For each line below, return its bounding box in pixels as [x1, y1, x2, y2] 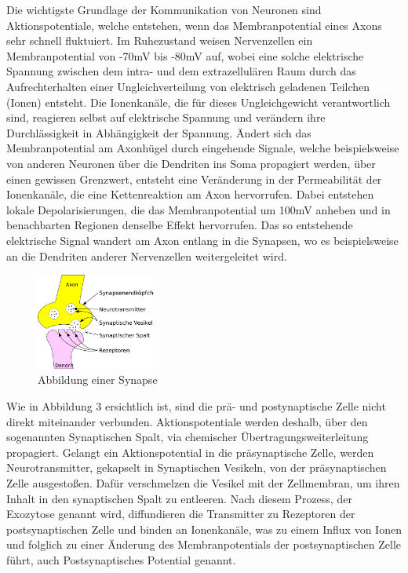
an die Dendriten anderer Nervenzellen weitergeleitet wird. [6, 247, 287, 264]
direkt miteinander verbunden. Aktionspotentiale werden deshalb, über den [6, 413, 368, 429]
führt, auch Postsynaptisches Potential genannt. [6, 551, 236, 568]
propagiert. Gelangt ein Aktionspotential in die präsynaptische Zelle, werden [6, 443, 374, 460]
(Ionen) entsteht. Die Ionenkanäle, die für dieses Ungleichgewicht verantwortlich [6, 93, 391, 110]
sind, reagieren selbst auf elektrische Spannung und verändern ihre [6, 109, 326, 126]
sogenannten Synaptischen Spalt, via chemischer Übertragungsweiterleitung [6, 429, 369, 445]
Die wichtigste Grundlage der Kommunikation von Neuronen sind [6, 2, 322, 17]
